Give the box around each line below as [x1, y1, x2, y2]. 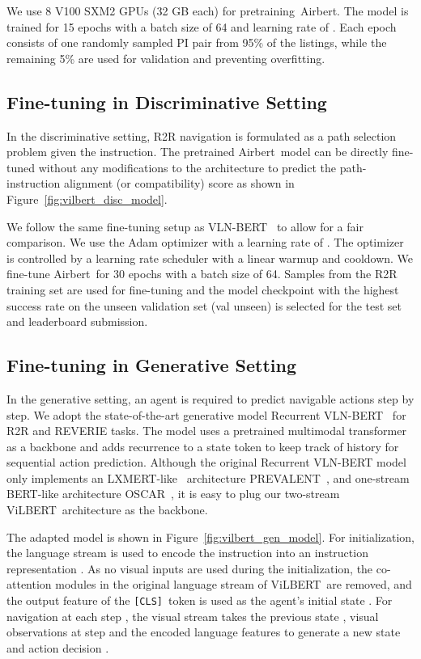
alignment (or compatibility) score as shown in [63, 175, 295, 192]
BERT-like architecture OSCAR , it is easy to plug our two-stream [6, 485, 340, 502]
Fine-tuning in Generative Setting [6, 353, 297, 378]
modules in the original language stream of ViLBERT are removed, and [55, 576, 412, 593]
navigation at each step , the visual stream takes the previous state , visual [6, 607, 379, 624]
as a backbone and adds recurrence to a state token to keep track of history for [6, 437, 399, 454]
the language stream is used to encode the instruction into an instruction [6, 544, 368, 561]
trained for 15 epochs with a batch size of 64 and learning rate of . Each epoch [6, 18, 397, 35]
